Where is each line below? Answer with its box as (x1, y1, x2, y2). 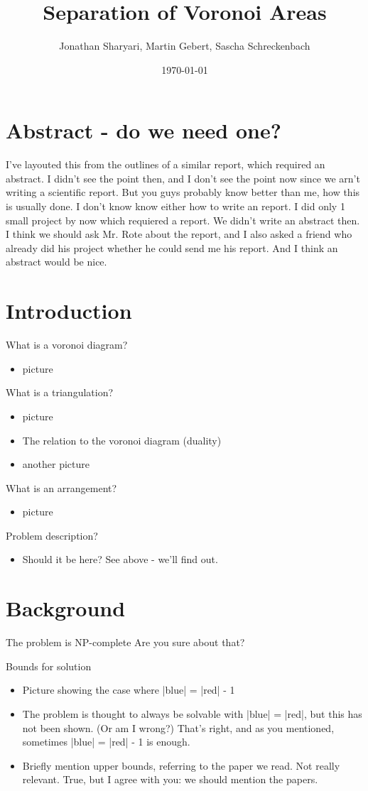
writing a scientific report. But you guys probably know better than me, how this (6, 185, 360, 200)
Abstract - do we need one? (6, 116, 281, 145)
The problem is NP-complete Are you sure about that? (6, 635, 245, 650)
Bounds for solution (6, 658, 92, 673)
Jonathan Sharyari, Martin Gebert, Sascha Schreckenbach (59, 38, 310, 53)
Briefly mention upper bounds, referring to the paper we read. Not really (22, 758, 340, 773)
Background (6, 594, 126, 623)
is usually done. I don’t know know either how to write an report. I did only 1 (6, 199, 345, 214)
